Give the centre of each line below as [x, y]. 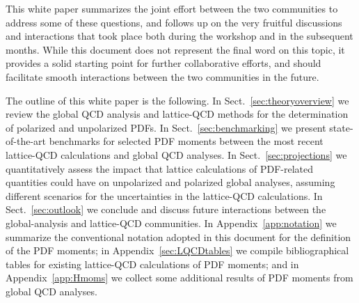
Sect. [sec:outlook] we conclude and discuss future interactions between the [166, 209]
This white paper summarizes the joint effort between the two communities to [172, 8]
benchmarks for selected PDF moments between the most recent [186, 141]
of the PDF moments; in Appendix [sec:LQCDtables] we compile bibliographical [177, 250]
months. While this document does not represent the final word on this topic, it [175, 49]
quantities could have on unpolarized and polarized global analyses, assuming [170, 182]
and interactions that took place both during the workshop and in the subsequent [179, 36]
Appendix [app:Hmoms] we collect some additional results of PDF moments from [179, 278]
